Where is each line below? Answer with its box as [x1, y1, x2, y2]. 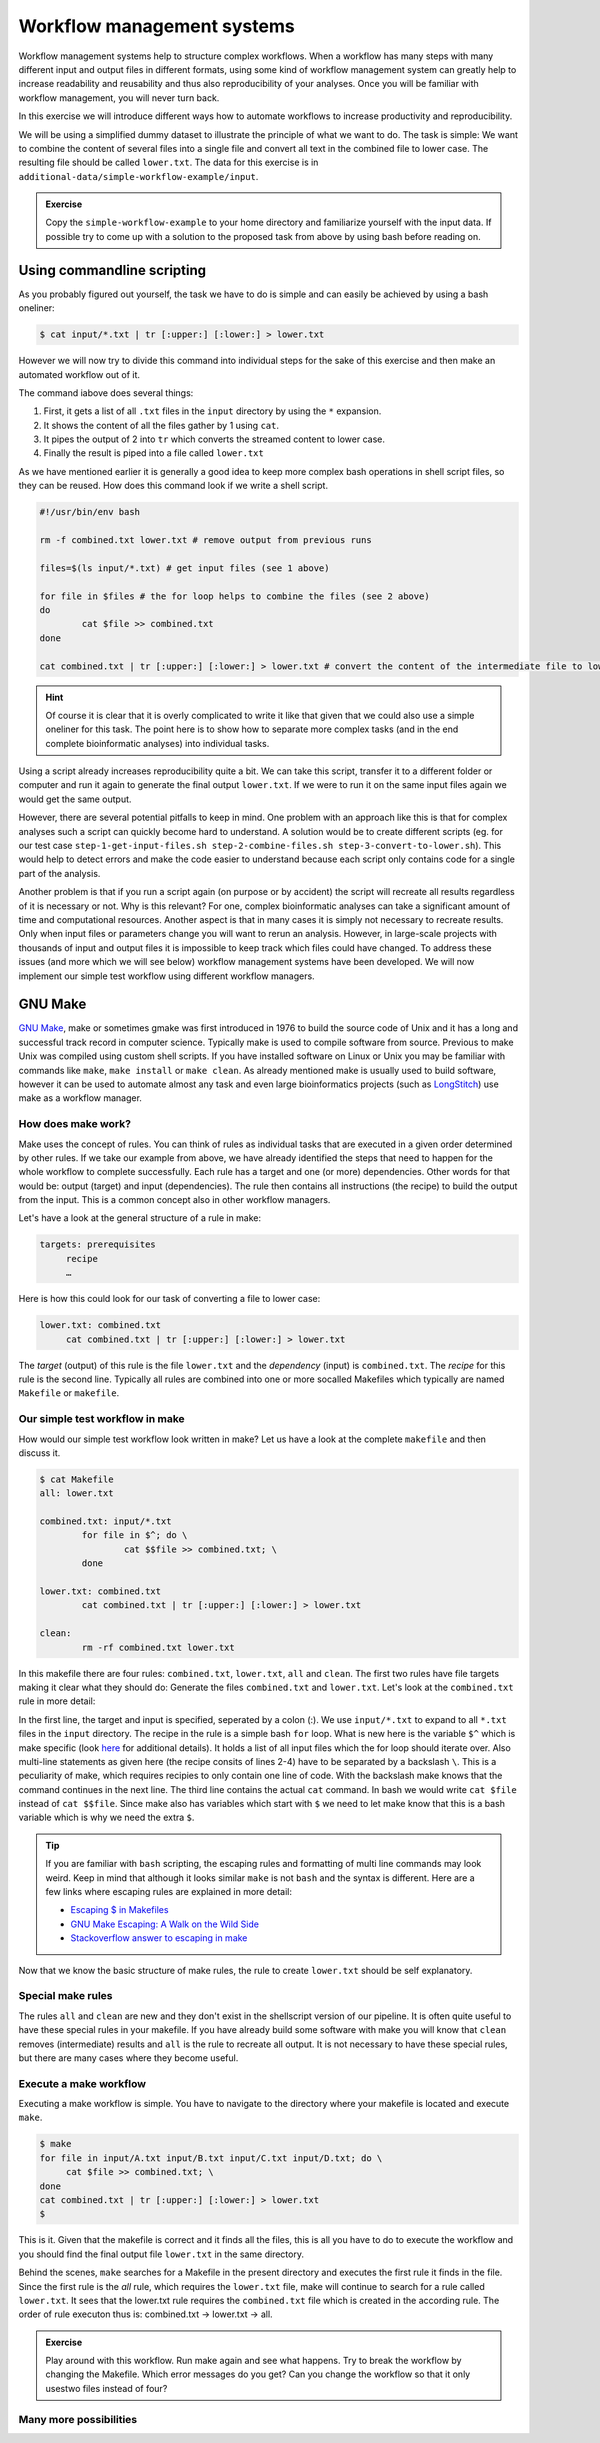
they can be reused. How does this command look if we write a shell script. [18, 480, 329, 492]
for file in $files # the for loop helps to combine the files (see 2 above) [39, 590, 430, 602]
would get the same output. [18, 793, 132, 805]
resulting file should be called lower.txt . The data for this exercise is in [18, 156, 319, 169]
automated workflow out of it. [18, 368, 140, 380]
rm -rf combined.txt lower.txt [81, 1641, 235, 1653]
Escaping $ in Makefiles [70, 1904, 169, 1916]
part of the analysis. [18, 867, 101, 879]
